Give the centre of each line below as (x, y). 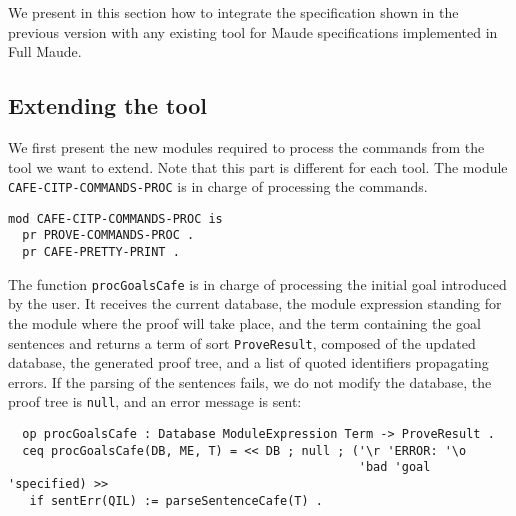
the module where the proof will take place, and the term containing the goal (245, 323)
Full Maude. (45, 51)
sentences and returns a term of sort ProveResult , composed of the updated (242, 342)
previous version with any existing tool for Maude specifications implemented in (253, 31)
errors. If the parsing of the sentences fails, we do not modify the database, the (250, 381)
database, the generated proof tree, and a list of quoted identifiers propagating (248, 362)
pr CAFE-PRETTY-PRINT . (101, 252)
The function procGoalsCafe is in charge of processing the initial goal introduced (257, 283)
